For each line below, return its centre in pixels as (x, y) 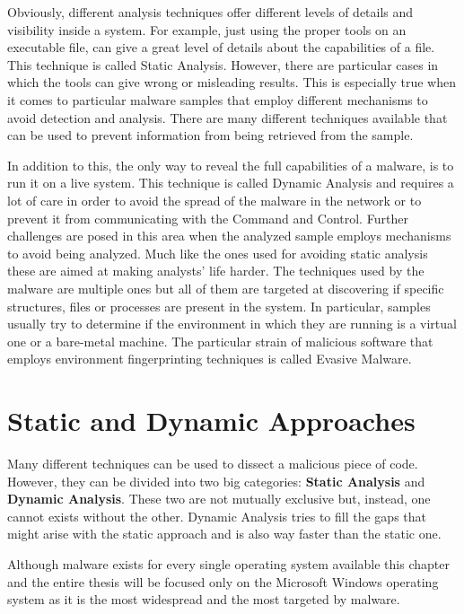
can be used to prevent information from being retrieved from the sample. (210, 135)
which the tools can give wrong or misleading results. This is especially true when (232, 82)
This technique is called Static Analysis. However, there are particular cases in (223, 64)
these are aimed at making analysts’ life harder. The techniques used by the (216, 271)
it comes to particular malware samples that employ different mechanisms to (218, 99)
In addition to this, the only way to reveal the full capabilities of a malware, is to (231, 165)
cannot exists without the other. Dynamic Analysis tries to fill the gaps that (217, 516)
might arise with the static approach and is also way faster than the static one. (224, 534)
